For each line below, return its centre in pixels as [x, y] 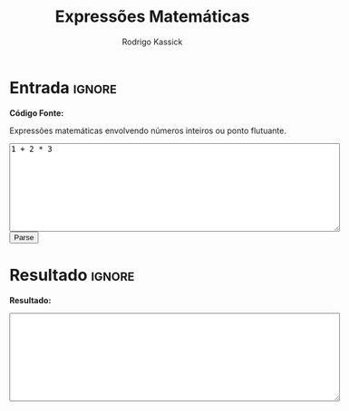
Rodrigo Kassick [152, 42]
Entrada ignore [63, 87]
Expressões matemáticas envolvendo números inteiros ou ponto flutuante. [148, 130]
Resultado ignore [72, 275]
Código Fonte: [37, 113]
